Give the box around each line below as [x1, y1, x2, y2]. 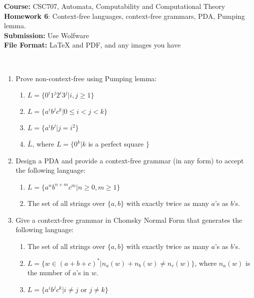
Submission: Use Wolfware [4, 30, 89, 40]
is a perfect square [88, 139, 144, 149]
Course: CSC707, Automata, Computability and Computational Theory [4, 1, 225, 11]
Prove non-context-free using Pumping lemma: [15, 73, 157, 83]
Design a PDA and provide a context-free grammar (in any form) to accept [15, 155, 244, 165]
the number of [27, 267, 70, 278]
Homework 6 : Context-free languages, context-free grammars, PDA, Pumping [4, 10, 245, 21]
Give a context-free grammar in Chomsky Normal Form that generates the [15, 214, 242, 225]
